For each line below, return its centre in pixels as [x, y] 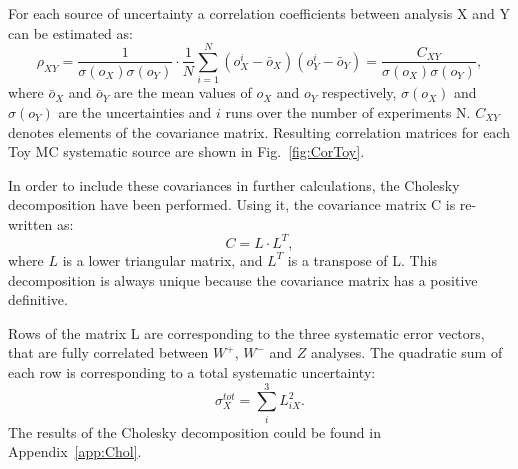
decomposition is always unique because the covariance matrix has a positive [243, 279]
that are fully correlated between [108, 352]
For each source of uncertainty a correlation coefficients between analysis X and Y [259, 13]
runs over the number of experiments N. [348, 111]
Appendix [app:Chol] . [75, 451]
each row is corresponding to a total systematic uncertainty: [192, 371]
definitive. [38, 299]
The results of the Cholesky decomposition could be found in [194, 431]
